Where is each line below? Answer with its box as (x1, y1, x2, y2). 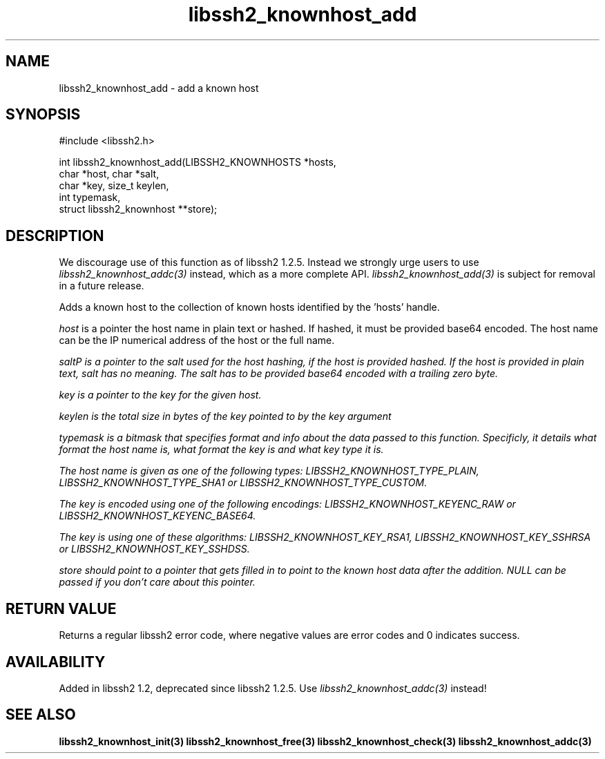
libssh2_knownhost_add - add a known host (59, 81, 259, 94)
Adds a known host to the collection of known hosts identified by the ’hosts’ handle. (59, 301, 440, 314)
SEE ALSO (6, 706, 76, 724)
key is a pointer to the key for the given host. (59, 389, 262, 401)
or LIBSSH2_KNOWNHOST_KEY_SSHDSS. (59, 543, 250, 555)
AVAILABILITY (6, 653, 106, 671)
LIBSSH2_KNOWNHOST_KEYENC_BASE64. (59, 510, 256, 522)
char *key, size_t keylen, (59, 180, 169, 192)
